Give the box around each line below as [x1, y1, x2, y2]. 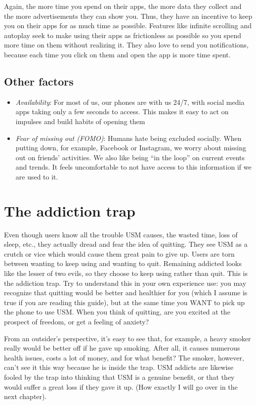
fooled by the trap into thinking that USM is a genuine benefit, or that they [4, 371, 235, 382]
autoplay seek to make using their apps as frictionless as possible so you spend [4, 30, 242, 40]
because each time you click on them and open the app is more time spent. [4, 49, 231, 59]
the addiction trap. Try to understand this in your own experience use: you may [4, 277, 247, 288]
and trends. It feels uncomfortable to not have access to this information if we [15, 162, 252, 172]
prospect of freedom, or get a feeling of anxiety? [4, 316, 149, 326]
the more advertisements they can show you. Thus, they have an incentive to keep [4, 10, 253, 21]
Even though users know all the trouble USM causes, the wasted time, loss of [4, 229, 238, 239]
